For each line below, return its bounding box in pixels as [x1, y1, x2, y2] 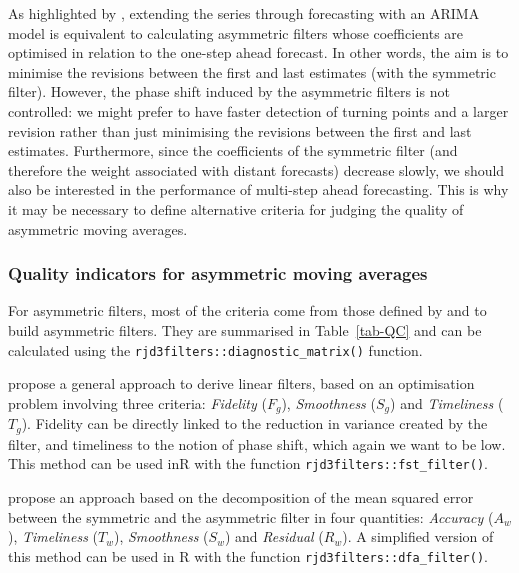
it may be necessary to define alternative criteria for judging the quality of [8, 198, 464, 219]
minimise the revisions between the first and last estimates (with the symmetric [8, 61, 496, 82]
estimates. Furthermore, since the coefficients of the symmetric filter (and [8, 140, 458, 161]
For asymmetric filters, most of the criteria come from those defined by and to [8, 300, 487, 321]
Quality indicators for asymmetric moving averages [8, 261, 428, 286]
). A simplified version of [342, 526, 494, 547]
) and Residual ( [224, 526, 324, 547]
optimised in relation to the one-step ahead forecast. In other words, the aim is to [8, 42, 509, 63]
